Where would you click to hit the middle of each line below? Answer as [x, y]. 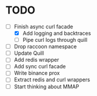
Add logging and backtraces [57, 33]
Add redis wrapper [37, 60]
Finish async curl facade [44, 27]
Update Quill [29, 53]
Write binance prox [37, 73]
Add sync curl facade [40, 67]
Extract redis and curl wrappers [52, 80]
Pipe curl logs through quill [55, 40]
